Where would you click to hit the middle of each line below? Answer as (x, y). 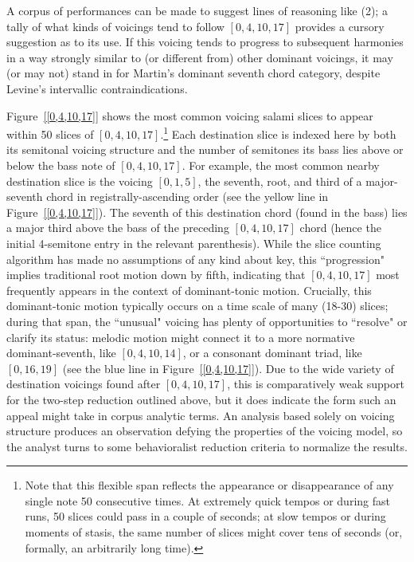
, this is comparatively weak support (316, 384)
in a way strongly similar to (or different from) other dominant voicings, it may (200, 57)
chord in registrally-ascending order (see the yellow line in (187, 197)
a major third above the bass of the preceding (118, 228)
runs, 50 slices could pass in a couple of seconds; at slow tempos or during (205, 516)
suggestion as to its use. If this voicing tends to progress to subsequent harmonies (205, 42)
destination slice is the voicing (80, 181)
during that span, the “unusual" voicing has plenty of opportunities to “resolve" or (207, 321)
